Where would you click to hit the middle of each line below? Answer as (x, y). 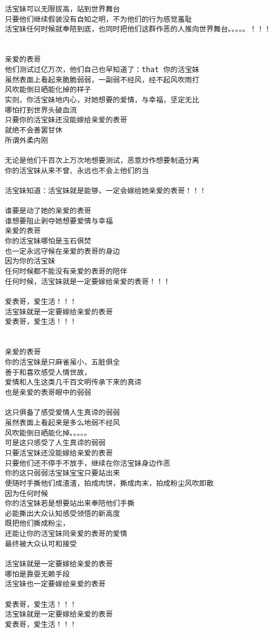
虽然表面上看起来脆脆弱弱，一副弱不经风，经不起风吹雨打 (102, 80)
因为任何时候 (27, 493)
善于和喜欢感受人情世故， (48, 372)
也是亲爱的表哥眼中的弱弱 (48, 392)
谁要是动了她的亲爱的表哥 (48, 211)
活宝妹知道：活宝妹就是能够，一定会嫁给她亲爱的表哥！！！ (106, 191)
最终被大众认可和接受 (41, 544)
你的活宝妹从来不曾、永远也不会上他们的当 (77, 171)
